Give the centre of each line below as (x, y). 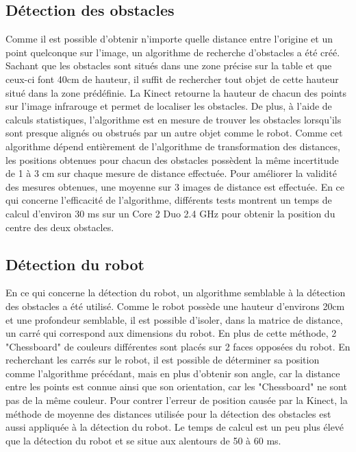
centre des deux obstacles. (60, 227)
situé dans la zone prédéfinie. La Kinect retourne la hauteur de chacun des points (176, 92)
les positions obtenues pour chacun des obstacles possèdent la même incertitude (172, 159)
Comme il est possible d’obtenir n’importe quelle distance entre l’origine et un (169, 39)
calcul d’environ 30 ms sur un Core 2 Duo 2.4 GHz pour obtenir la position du (170, 213)
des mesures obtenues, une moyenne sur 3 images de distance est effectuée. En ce (175, 186)
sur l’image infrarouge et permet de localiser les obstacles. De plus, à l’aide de (169, 106)
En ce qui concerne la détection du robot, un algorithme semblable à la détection (176, 293)
